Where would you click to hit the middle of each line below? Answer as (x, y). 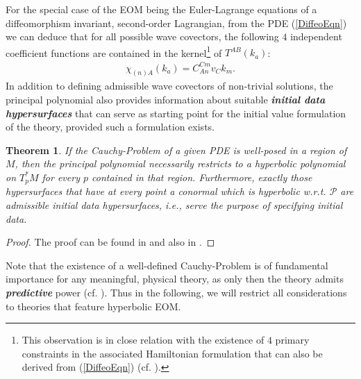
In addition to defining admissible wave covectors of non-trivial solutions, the (169, 86)
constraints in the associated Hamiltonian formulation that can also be (172, 353)
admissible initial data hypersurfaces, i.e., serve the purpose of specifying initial (174, 205)
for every (61, 177)
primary (292, 340)
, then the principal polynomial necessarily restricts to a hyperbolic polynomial (180, 163)
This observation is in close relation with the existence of (143, 340)
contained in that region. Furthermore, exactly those (202, 177)
